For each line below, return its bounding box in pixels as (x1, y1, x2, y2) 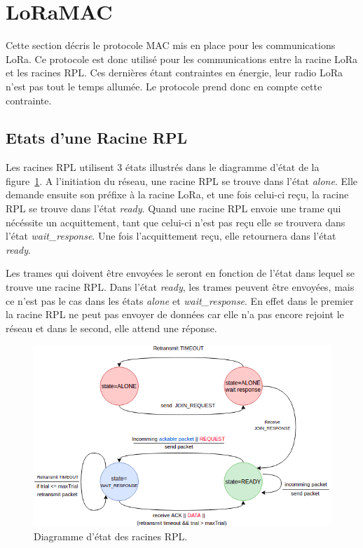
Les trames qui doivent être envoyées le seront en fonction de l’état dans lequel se (6, 266, 355, 280)
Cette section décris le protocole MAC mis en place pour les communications (6, 38, 336, 53)
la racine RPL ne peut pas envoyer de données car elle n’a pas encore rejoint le (6, 307, 344, 322)
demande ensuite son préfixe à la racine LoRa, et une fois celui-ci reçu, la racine (6, 187, 349, 202)
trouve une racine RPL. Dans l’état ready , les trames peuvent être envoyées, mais (6, 280, 355, 294)
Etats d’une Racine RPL (6, 127, 188, 149)
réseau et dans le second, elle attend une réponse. (6, 320, 217, 335)
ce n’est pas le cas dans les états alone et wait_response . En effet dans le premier (6, 293, 354, 308)
